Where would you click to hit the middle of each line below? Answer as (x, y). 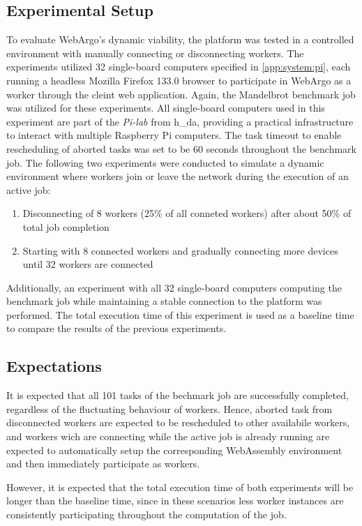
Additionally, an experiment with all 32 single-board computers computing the (174, 287)
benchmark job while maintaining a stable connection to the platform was (164, 301)
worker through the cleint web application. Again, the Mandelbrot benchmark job (181, 94)
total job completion (66, 226)
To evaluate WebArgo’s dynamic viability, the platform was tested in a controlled (180, 39)
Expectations (54, 366)
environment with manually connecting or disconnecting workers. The (155, 53)
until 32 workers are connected (88, 264)
